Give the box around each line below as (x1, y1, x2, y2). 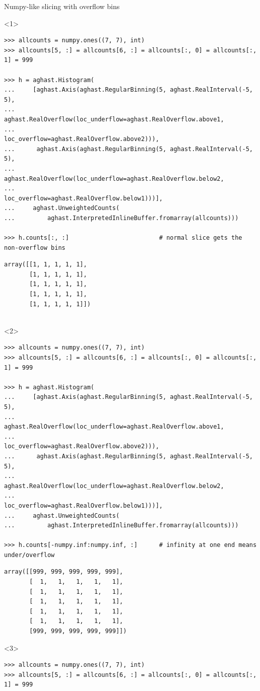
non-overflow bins (4, 244, 66, 251)
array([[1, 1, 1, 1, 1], (4, 261, 87, 268)
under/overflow (4, 551, 55, 559)
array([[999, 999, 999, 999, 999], (4, 568, 123, 576)
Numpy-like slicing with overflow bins (4, 1, 120, 11)
